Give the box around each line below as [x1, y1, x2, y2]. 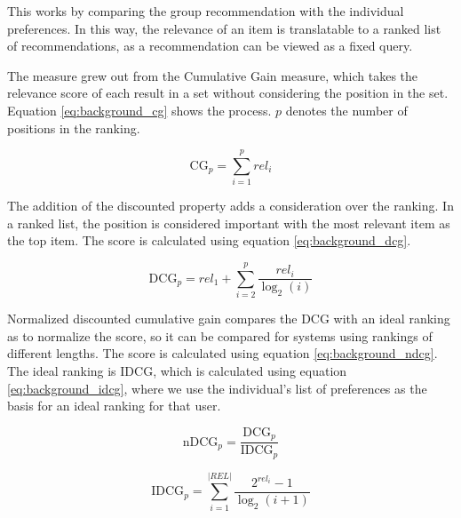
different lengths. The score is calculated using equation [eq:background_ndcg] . [7, 344, 438, 363]
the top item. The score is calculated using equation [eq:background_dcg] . [7, 231, 411, 250]
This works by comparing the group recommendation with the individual [7, 2, 404, 20]
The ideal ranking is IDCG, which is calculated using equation [7, 361, 347, 379]
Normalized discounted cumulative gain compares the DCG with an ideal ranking [7, 309, 450, 328]
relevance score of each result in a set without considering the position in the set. [7, 84, 449, 102]
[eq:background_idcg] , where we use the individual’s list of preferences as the [7, 379, 427, 397]
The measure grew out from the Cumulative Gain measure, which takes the [7, 66, 418, 84]
